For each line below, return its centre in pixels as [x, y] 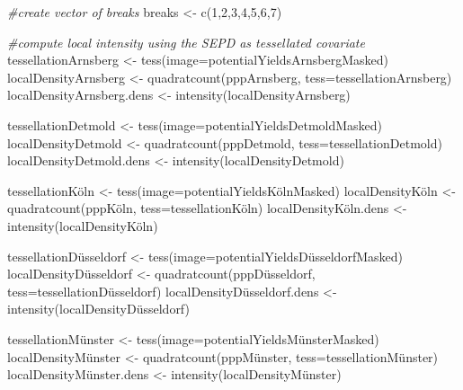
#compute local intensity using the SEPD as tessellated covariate [186, 42]
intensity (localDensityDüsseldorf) [98, 309]
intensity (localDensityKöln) [83, 225]
